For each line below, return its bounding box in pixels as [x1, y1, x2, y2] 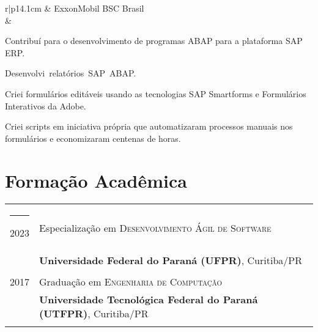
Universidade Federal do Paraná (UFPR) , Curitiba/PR [39, 253, 302, 268]
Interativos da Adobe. [5, 99, 86, 112]
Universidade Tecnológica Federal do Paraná [39, 292, 258, 307]
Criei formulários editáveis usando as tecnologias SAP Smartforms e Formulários [5, 87, 306, 100]
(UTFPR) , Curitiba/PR [39, 306, 149, 321]
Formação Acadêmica [5, 168, 187, 193]
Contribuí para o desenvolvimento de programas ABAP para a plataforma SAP [5, 34, 303, 47]
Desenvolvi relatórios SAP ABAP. [5, 67, 136, 79]
